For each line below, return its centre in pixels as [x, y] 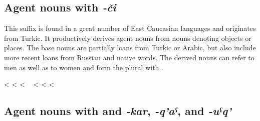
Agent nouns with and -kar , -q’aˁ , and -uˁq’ [118, 111]
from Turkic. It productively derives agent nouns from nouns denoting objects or [128, 38]
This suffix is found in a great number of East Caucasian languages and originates [130, 28]
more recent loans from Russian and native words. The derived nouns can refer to [129, 57]
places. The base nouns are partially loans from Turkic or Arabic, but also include [130, 48]
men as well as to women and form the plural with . [84, 67]
